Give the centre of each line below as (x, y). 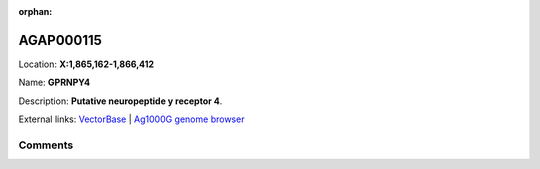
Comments (46, 145)
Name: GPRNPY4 (54, 82)
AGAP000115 (60, 40)
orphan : (35, 11)
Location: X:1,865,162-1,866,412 (86, 64)
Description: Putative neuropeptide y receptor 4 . (120, 101)
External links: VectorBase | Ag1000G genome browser (131, 119)
